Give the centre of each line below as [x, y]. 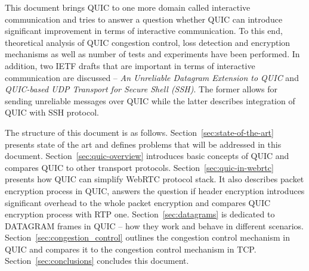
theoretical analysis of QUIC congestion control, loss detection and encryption [148, 42]
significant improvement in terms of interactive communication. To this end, [144, 31]
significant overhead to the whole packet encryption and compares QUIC [138, 202]
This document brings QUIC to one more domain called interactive [128, 7]
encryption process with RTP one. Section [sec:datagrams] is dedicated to [140, 214]
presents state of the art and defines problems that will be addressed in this [143, 144]
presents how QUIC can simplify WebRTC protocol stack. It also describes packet [154, 179]
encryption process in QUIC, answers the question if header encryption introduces [155, 190]
